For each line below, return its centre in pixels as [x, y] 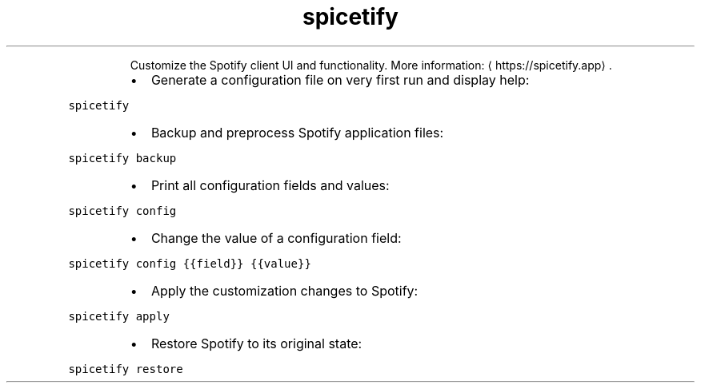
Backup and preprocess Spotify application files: [297, 132]
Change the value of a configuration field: [276, 238]
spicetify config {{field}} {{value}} [190, 263]
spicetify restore [126, 369]
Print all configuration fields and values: [270, 185]
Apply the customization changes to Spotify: [284, 290]
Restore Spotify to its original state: [256, 343]
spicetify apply [119, 316]
